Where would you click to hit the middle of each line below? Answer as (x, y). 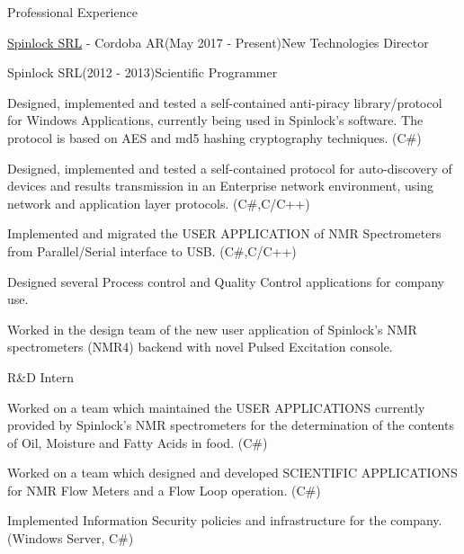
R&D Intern (40, 376)
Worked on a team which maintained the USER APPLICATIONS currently (216, 407)
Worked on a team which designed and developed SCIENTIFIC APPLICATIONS (232, 473)
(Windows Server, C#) (71, 538)
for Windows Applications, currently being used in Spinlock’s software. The (215, 120)
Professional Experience (72, 12)
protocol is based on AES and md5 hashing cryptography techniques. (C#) (214, 137)
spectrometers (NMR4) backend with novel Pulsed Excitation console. (200, 347)
